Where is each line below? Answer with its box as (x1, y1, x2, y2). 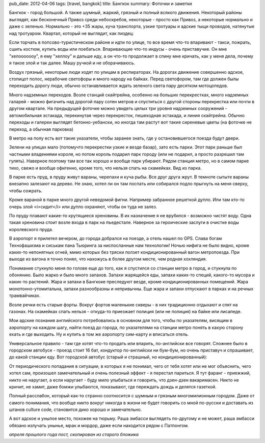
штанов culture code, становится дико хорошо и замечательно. (9, 407, 142, 413)
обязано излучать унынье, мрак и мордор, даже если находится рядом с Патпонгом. (9, 422, 189, 428)
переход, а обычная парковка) (9, 126, 74, 132)
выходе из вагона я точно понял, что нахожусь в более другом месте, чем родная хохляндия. (9, 256, 207, 262)
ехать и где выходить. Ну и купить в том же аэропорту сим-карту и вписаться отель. (9, 331, 189, 337)
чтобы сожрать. (9, 187, 43, 194)
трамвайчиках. (9, 293, 41, 298)
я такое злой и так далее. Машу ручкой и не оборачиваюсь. (9, 60, 135, 66)
